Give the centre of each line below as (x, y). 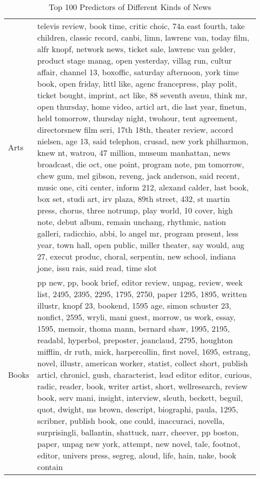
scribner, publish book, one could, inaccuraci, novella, (131, 421)
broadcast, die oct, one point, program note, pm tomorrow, (141, 164)
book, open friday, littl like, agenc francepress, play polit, (137, 83)
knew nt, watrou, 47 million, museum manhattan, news (134, 153)
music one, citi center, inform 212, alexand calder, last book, (143, 187)
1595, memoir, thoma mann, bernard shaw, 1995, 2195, (133, 328)
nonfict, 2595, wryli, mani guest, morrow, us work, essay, (136, 317)
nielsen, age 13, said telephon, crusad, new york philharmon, (143, 141)
